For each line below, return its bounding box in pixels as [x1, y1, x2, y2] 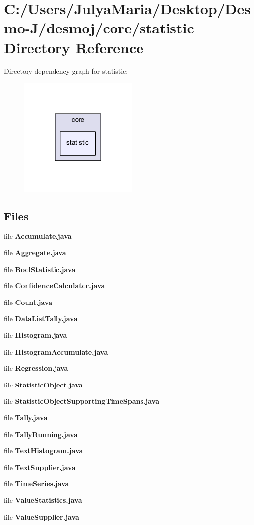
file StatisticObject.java [4, 379, 83, 389]
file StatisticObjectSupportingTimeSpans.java [4, 396, 160, 406]
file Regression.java [4, 363, 68, 373]
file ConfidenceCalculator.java [4, 280, 105, 291]
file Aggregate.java [4, 248, 66, 258]
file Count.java [4, 297, 53, 307]
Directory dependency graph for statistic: [4, 65, 128, 76]
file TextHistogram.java [4, 445, 83, 456]
